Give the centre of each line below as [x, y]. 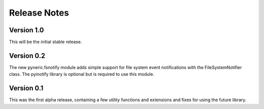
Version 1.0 [26, 30]
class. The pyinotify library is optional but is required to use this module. [82, 74]
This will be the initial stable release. [45, 42]
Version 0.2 [27, 55]
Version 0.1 [26, 88]
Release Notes [39, 13]
